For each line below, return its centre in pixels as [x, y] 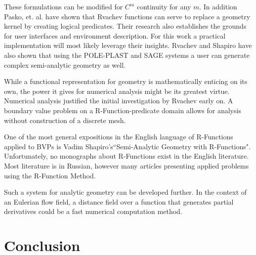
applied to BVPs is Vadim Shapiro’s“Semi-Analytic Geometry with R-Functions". [127, 146]
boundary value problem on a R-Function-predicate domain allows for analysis [123, 110]
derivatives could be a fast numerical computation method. [93, 211]
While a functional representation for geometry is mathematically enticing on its [126, 81]
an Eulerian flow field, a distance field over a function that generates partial [119, 201]
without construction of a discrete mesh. [65, 120]
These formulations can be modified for [64, 6]
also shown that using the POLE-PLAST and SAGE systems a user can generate [127, 55]
